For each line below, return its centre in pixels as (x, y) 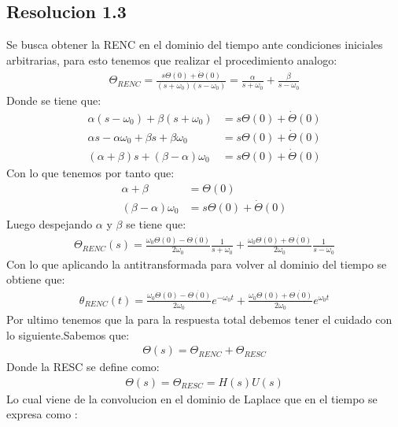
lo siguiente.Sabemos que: (68, 334)
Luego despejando (50, 223)
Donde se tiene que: (54, 100)
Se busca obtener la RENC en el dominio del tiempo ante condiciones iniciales (195, 45)
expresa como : (42, 414)
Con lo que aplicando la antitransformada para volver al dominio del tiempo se (197, 264)
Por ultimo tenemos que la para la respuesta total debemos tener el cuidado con (199, 319)
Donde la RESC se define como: (83, 367)
